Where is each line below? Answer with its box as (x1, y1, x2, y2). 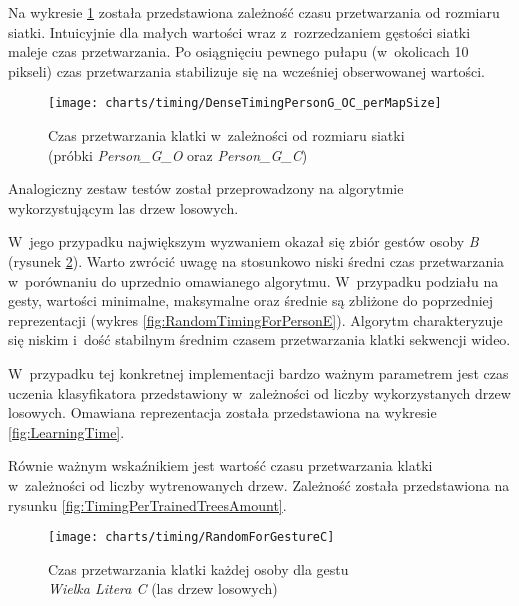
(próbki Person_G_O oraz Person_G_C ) (48, 144, 308, 165)
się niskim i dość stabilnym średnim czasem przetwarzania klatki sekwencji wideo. (8, 329, 511, 350)
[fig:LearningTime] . (8, 421, 125, 442)
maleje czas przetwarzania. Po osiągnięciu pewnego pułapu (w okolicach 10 (8, 41, 469, 62)
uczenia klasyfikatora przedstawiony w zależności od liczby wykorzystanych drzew (8, 382, 511, 403)
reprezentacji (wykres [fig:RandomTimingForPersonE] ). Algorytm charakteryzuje (8, 309, 503, 330)
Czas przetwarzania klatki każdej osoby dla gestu (48, 558, 349, 579)
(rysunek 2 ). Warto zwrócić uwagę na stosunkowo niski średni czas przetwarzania (8, 251, 505, 271)
